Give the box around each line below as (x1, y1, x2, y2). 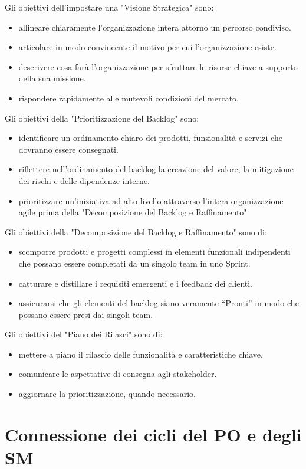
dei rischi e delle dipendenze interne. (18, 174, 150, 186)
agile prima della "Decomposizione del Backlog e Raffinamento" (18, 206, 247, 218)
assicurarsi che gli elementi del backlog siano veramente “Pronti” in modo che (18, 297, 299, 309)
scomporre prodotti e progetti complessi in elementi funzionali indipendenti (18, 245, 291, 258)
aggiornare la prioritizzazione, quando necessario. (18, 388, 196, 400)
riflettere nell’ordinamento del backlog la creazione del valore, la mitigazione (18, 163, 294, 175)
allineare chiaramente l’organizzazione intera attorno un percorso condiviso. (18, 21, 291, 33)
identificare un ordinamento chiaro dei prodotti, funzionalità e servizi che (18, 132, 282, 144)
